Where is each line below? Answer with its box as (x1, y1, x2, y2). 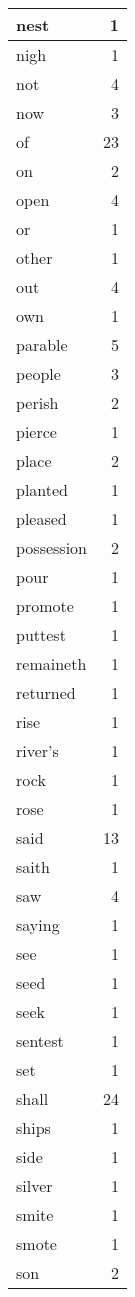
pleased (16, 507, 67, 530)
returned (16, 681, 76, 704)
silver (16, 1174, 53, 1197)
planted (16, 478, 69, 501)
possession (16, 536, 88, 559)
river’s (16, 739, 59, 762)
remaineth (16, 652, 87, 675)
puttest (16, 623, 66, 646)
